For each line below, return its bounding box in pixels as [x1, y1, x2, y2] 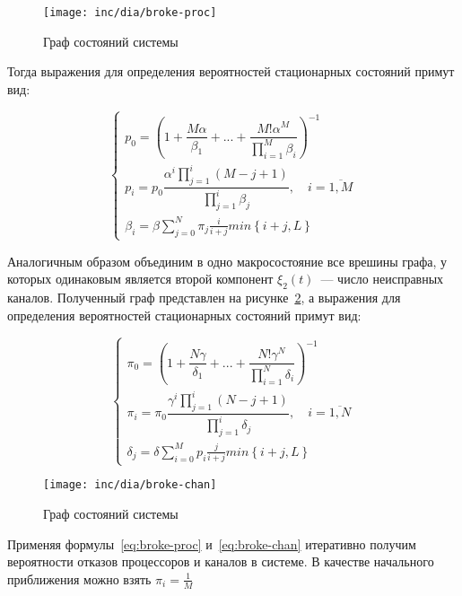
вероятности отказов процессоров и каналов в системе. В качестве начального [7, 552, 434, 571]
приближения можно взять [7, 569, 152, 588]
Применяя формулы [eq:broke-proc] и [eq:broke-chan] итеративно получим [7, 534, 416, 553]
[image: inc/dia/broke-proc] [43, 6, 217, 19]
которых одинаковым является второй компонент [7, 269, 274, 288]
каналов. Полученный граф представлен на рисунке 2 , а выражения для [7, 288, 401, 307]
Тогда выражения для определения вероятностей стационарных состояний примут [7, 62, 455, 81]
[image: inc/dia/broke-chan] [43, 478, 217, 492]
